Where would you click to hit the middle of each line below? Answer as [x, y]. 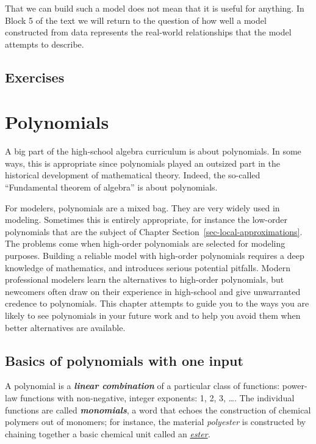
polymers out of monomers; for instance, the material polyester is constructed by [156, 422]
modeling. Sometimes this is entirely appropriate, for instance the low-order [146, 220]
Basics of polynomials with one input [124, 360]
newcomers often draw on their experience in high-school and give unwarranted [153, 291]
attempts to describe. [45, 44]
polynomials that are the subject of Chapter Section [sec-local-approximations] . [154, 231]
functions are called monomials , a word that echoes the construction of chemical [158, 409]
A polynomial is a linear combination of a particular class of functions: [142, 386]
